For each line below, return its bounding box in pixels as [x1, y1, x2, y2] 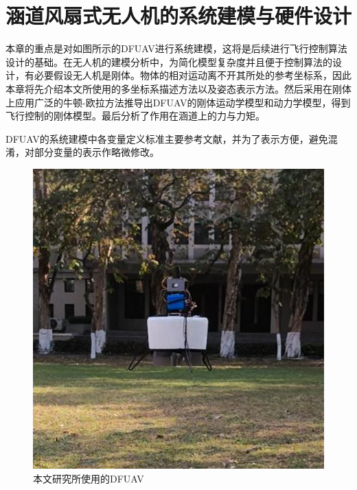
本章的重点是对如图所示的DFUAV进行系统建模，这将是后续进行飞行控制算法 [5, 41, 347, 56]
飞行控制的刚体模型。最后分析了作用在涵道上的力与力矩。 [5, 108, 265, 123]
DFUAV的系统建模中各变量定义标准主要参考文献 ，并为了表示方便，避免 [5, 131, 328, 145]
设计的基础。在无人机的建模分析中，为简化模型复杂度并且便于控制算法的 [5, 54, 332, 69]
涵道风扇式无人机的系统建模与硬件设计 [5, 1, 352, 30]
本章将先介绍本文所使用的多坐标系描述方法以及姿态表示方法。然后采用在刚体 [5, 81, 352, 95]
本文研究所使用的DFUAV [33, 471, 144, 485]
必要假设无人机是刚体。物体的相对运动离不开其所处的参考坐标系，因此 [34, 68, 352, 82]
